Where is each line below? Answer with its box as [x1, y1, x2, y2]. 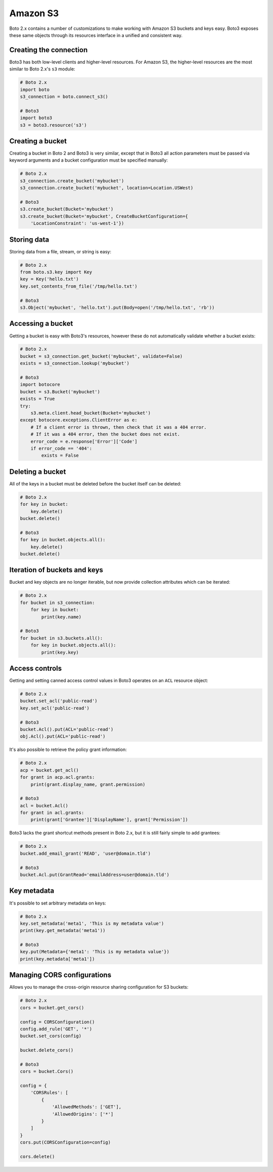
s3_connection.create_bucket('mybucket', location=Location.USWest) [20, 185, 194, 191]
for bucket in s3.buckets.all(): [20, 635, 103, 641]
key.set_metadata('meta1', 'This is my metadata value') [20, 920, 164, 926]
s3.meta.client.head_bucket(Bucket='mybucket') [30, 410, 151, 415]
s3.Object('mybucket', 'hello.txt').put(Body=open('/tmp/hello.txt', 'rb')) [20, 305, 215, 310]
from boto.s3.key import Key [20, 269, 93, 275]
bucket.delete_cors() [20, 1047, 74, 1053]
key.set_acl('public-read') [20, 705, 89, 711]
